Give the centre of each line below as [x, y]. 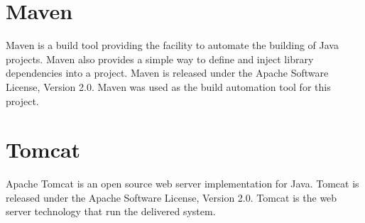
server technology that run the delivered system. [111, 211]
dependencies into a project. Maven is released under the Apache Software [167, 73]
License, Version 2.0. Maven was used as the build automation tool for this [168, 86]
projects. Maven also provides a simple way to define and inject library [160, 59]
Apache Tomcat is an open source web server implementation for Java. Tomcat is [182, 184]
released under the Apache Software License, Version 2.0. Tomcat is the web [171, 197]
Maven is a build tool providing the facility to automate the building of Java [172, 45]
